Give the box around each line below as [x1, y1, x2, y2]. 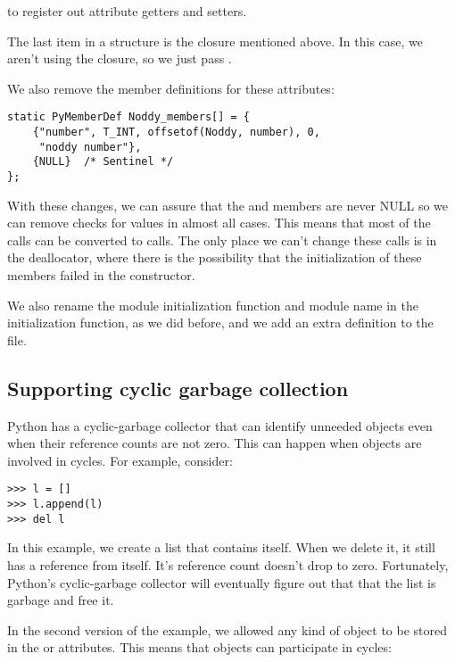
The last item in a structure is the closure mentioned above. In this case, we [7, 31, 424, 50]
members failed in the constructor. [7, 266, 195, 285]
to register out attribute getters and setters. [7, 2, 247, 20]
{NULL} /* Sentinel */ [32, 155, 174, 169]
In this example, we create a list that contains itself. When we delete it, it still [7, 538, 435, 557]
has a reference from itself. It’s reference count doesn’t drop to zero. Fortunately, [7, 555, 449, 574]
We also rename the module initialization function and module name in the [7, 295, 418, 314]
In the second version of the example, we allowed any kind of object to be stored [7, 620, 447, 639]
